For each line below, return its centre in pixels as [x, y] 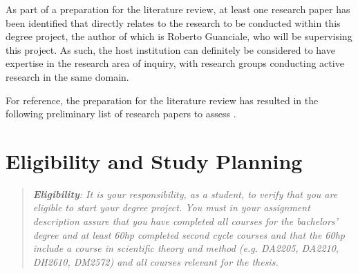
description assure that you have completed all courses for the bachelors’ [185, 221]
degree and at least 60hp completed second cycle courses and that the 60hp [189, 234]
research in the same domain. [67, 76]
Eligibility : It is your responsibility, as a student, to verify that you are [185, 194]
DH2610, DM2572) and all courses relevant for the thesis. [156, 261]
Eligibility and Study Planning [154, 160]
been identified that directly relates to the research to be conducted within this [173, 22]
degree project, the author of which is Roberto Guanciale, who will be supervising [179, 36]
